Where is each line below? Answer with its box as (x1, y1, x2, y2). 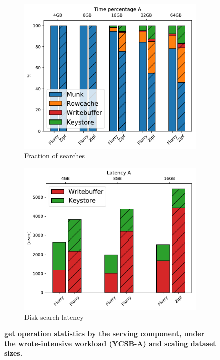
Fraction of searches (24, 150, 85, 161)
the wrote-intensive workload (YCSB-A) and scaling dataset (4, 338, 216, 348)
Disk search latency (24, 311, 84, 322)
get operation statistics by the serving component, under (4, 328, 205, 339)
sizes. (4, 348, 23, 358)
